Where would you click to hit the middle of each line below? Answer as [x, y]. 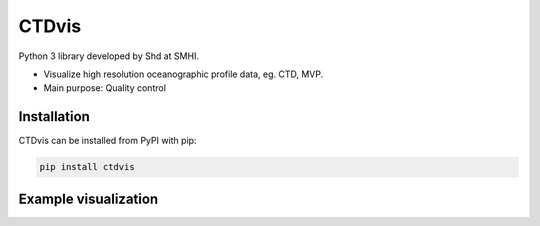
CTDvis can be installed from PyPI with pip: [107, 141]
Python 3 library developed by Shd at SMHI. [109, 56]
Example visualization [88, 198]
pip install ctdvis [87, 167]
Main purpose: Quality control [105, 88]
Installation [54, 116]
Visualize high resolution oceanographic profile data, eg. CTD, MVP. [183, 74]
